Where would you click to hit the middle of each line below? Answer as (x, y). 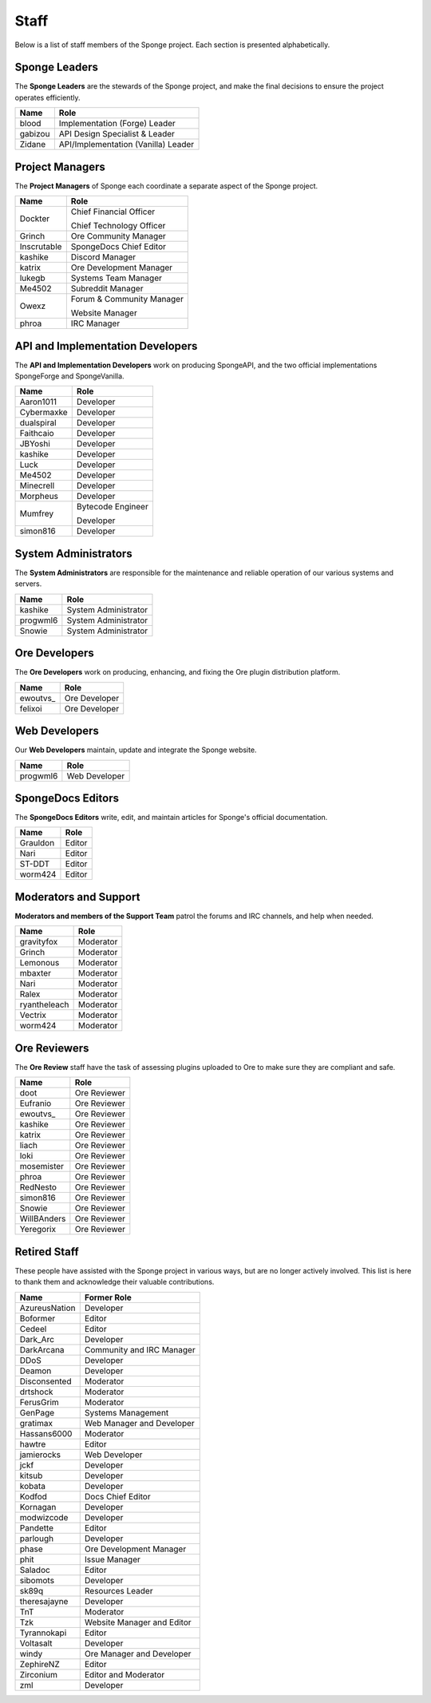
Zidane (33, 145)
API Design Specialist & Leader (117, 134)
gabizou (35, 134)
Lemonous (40, 963)
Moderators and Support (77, 897)
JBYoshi (35, 444)
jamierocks (40, 1455)
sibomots (37, 1580)
